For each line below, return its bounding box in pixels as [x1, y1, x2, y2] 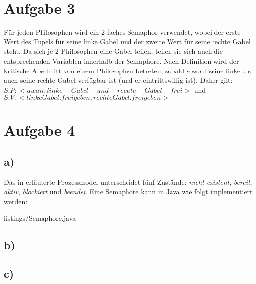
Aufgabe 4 [4, 120, 75, 140]
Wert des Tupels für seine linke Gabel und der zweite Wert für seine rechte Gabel [4, 36, 251, 46]
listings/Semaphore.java [4, 213, 76, 223]
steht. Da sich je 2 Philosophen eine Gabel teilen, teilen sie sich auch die [4, 46, 223, 56]
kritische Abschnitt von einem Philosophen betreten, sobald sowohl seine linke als [4, 65, 251, 75]
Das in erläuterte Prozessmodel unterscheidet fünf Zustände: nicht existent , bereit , [4, 177, 252, 187]
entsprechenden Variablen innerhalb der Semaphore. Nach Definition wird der [4, 55, 239, 66]
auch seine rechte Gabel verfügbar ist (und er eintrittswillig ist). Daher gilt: [4, 75, 233, 85]
